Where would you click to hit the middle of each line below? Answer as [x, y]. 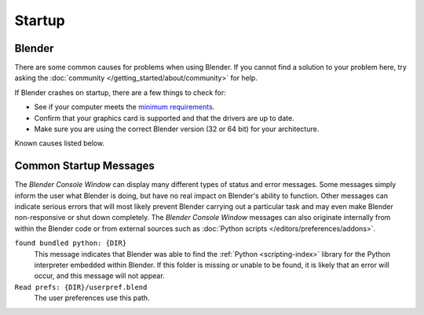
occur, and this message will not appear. [99, 276]
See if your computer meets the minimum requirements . [124, 107]
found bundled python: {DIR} [71, 243]
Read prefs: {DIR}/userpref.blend [81, 287]
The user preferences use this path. [92, 298]
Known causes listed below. [60, 143]
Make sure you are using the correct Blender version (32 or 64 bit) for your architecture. [177, 129]
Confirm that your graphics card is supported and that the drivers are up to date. [164, 118]
